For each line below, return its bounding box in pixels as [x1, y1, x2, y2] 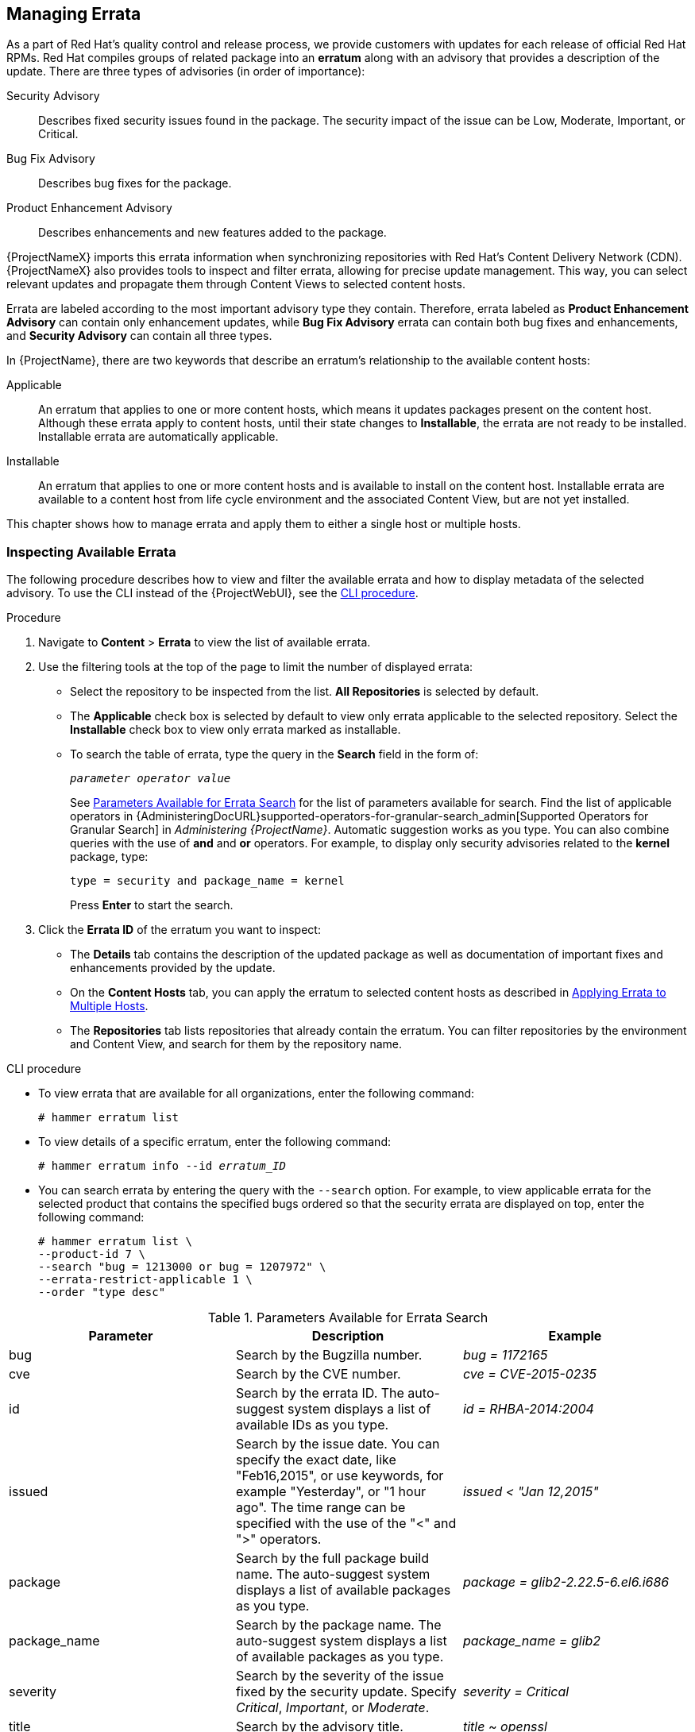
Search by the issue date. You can [235, 1436, 440, 1452]
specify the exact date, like [235, 1452, 396, 1468]
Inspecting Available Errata [6, 543, 176, 560]
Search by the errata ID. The [235, 1385, 404, 1402]
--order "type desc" [38, 1286, 166, 1299]
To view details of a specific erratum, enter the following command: [38, 1135, 391, 1149]
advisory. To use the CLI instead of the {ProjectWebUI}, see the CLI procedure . [6, 586, 419, 600]
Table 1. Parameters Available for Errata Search [207, 1310, 488, 1326]
